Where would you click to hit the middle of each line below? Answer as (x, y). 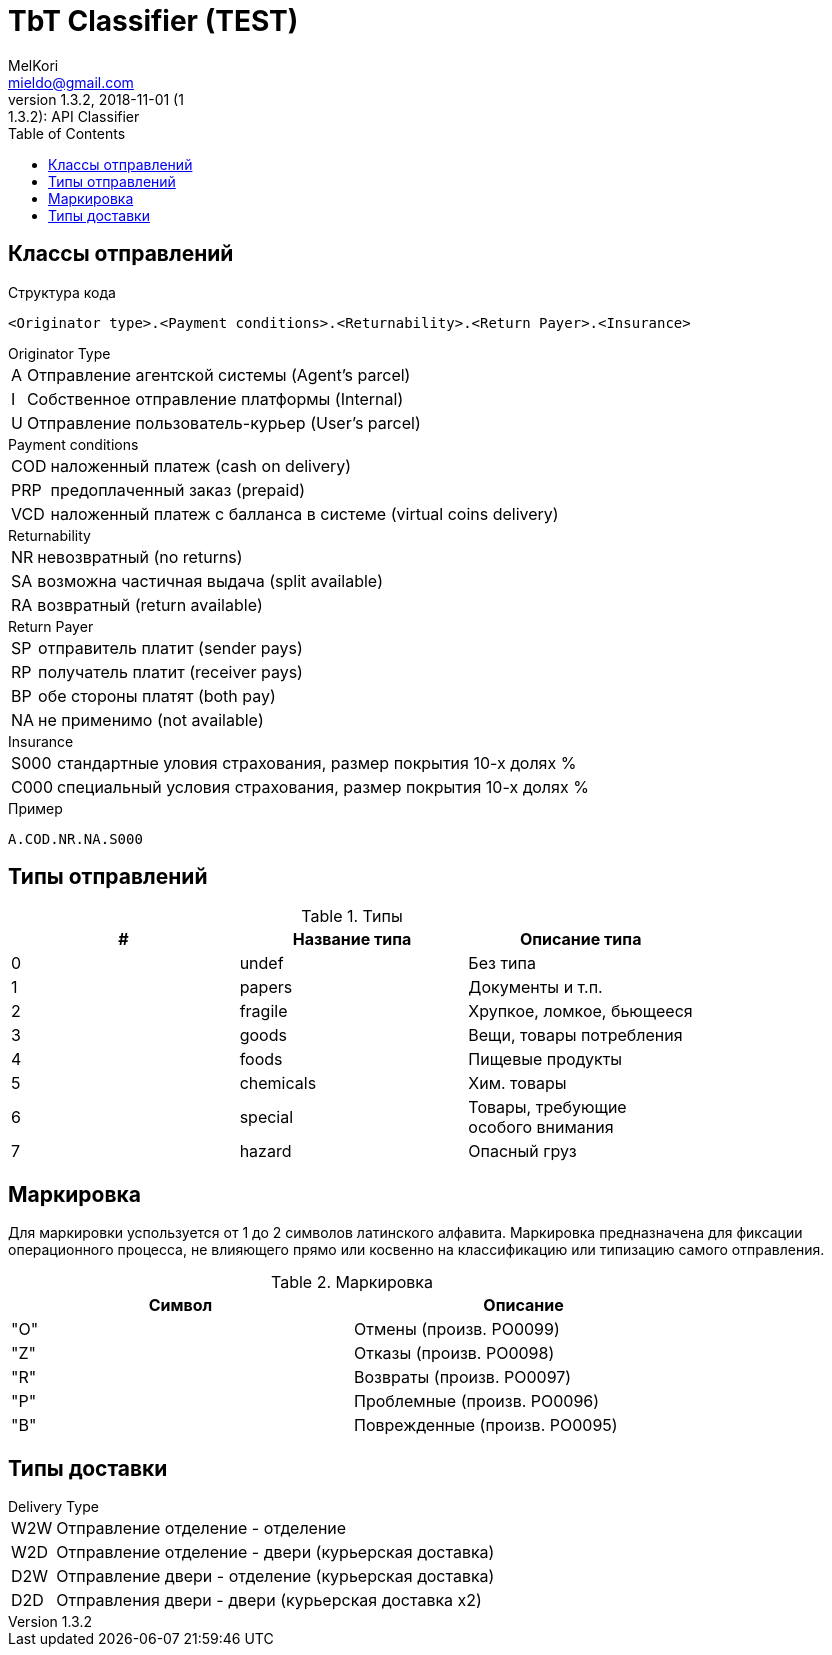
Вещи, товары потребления (575, 1035)
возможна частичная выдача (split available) (210, 580)
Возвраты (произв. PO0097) (463, 1377)
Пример (35, 808)
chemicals (278, 1083)
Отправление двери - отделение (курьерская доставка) (275, 1576)
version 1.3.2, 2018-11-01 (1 (96, 99)
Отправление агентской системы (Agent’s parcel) (218, 374)
